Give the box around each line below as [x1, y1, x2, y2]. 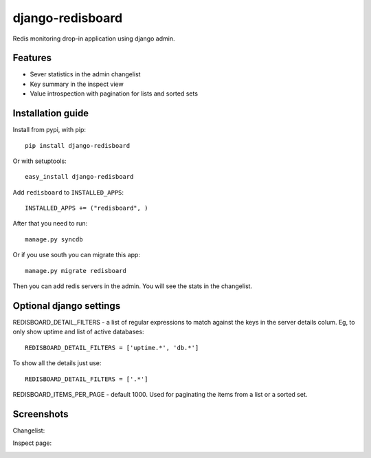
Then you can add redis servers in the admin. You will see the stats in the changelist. [12, 282, 253, 290]
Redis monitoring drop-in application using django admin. [12, 34, 175, 43]
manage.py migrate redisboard [25, 267, 127, 274]
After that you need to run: [12, 219, 88, 228]
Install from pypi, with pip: [12, 126, 86, 134]
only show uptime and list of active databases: [12, 327, 144, 336]
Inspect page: [12, 439, 52, 447]
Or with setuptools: [12, 157, 67, 165]
